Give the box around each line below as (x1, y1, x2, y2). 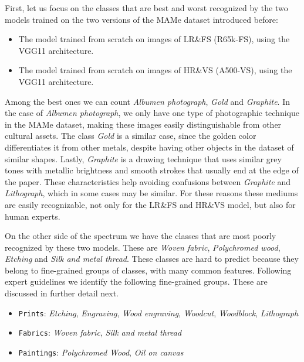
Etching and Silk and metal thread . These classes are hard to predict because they (5, 252, 299, 265)
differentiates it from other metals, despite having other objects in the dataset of (5, 141, 294, 153)
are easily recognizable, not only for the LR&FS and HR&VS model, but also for (5, 198, 296, 210)
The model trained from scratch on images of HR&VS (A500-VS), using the (18, 64, 292, 76)
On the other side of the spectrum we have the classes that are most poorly (5, 230, 276, 242)
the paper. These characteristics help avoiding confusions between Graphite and (5, 175, 291, 187)
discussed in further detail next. (5, 287, 119, 299)
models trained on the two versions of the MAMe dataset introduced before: (5, 13, 278, 25)
